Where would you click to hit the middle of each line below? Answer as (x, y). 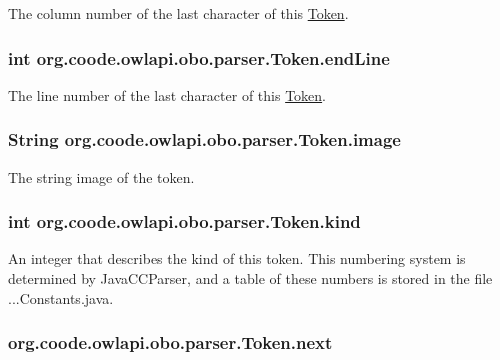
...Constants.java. (61, 297)
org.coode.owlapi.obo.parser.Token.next (170, 342)
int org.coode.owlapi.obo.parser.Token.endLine (199, 57)
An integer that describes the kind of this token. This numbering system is (237, 258)
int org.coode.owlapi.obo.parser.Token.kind (184, 221)
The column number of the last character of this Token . (178, 13)
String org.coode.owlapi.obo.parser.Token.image (204, 139)
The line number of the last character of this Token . (167, 94)
